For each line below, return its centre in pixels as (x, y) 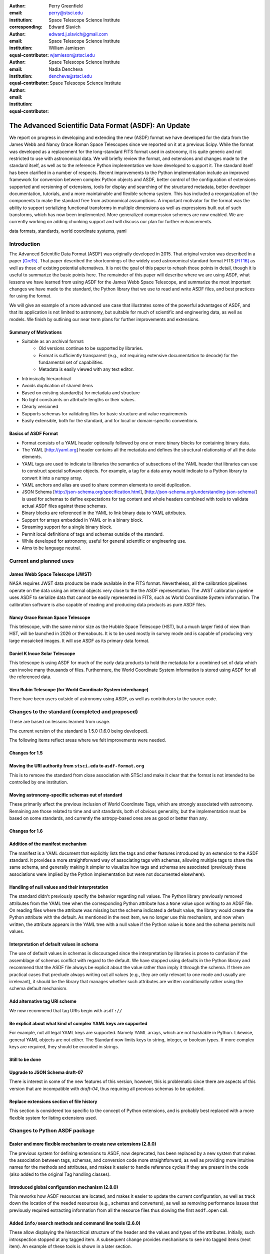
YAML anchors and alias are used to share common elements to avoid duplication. (106, 485)
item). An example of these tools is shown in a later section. (70, 1246)
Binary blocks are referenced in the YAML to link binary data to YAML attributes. (104, 513)
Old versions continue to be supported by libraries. (91, 348)
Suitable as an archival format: (53, 341)
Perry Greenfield (66, 6)
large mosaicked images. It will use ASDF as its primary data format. (79, 641)
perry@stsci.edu (66, 13)
